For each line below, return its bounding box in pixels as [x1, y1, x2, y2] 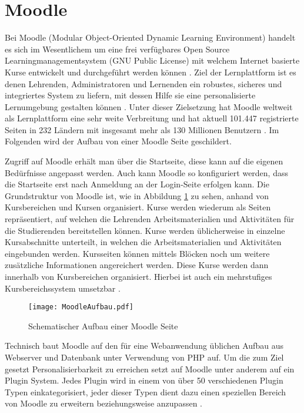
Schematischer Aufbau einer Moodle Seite [28, 319, 178, 332]
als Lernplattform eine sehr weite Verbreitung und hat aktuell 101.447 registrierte [5, 112, 299, 124]
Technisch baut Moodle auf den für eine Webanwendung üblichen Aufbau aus [5, 339, 283, 352]
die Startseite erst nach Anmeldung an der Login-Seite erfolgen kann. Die [5, 178, 269, 190]
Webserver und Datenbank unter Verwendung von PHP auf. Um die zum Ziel [5, 351, 284, 364]
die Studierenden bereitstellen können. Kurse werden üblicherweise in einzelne [5, 224, 285, 236]
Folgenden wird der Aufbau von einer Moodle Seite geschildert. [5, 135, 232, 147]
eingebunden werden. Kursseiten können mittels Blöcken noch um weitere [5, 247, 270, 259]
